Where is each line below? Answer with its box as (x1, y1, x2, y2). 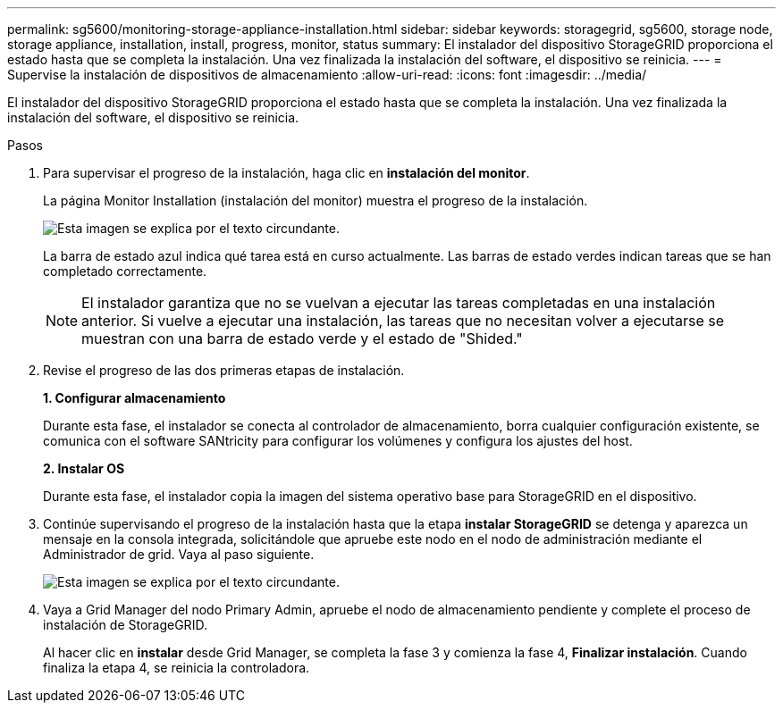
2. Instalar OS (43, 461, 125, 476)
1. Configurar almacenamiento (43, 390, 226, 405)
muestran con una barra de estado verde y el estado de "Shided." (81, 330, 523, 347)
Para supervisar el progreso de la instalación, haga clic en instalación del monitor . (43, 165, 530, 180)
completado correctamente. (43, 263, 207, 279)
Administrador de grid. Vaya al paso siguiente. (43, 547, 315, 562)
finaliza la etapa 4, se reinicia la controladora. (43, 660, 310, 675)
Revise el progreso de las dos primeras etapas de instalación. (43, 363, 405, 378)
